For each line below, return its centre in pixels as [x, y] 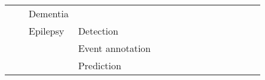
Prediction [100, 65]
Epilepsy [47, 31]
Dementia [49, 13]
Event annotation [114, 48]
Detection [98, 31]
